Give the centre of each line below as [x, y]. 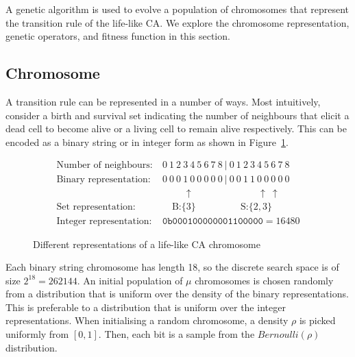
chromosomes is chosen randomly [264, 280]
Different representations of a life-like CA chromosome [147, 244]
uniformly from [37, 334]
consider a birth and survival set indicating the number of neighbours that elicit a [177, 115]
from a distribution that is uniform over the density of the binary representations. [177, 294]
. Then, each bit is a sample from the [176, 334]
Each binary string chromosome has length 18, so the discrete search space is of [172, 267]
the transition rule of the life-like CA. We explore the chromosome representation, [177, 22]
